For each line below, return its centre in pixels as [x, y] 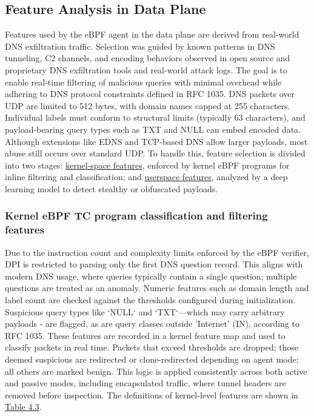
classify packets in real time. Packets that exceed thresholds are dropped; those [152, 347]
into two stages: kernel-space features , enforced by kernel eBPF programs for [147, 165]
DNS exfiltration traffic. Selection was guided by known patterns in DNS [140, 46]
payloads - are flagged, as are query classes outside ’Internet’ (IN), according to [152, 324]
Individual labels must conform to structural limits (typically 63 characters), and [155, 117]
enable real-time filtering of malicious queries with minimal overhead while [143, 82]
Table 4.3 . [23, 407]
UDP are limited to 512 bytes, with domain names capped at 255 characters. [148, 105]
